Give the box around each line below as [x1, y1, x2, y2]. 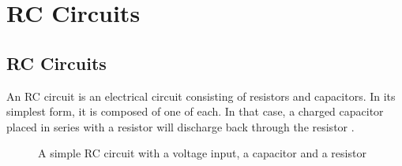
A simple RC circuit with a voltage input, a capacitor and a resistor [38, 145, 366, 161]
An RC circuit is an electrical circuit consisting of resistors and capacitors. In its [6, 87, 396, 104]
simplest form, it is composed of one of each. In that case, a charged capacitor [6, 103, 384, 120]
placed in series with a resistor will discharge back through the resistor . [6, 118, 355, 135]
